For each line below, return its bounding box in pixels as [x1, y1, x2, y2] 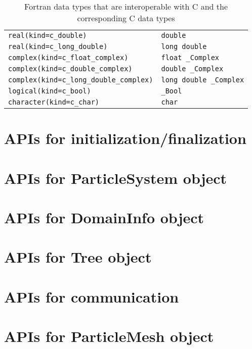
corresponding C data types [77, 12, 175, 24]
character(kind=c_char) [8, 98, 100, 106]
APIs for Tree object [4, 246, 152, 267]
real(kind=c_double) [8, 31, 87, 39]
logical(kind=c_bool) [8, 87, 91, 95]
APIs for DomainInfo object [4, 207, 204, 227]
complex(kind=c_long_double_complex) [8, 76, 153, 84]
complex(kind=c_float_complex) [8, 54, 129, 62]
